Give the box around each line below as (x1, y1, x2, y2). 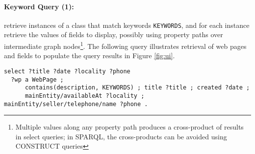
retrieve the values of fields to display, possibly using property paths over (4, 29, 223, 40)
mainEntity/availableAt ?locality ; (25, 92, 145, 99)
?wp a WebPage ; (11, 76, 64, 83)
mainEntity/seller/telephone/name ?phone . (4, 100, 148, 108)
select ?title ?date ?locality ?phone (4, 67, 130, 75)
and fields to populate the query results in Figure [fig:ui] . (4, 50, 175, 61)
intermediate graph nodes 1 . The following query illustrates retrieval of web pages (4, 40, 247, 51)
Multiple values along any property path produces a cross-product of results (15, 122, 244, 132)
